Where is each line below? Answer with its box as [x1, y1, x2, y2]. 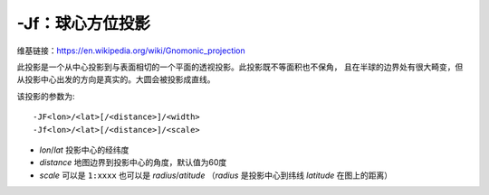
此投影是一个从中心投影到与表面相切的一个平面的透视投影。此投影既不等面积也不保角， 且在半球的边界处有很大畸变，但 [16, 61, 464, 72]
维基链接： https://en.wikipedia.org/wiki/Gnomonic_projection [16, 45, 246, 56]
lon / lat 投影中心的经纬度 [39, 144, 129, 155]
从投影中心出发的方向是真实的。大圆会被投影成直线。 [16, 74, 216, 85]
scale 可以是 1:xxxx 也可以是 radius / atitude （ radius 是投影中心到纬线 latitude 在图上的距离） [39, 170, 393, 181]
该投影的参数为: [16, 90, 76, 101]
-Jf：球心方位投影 [16, 14, 151, 33]
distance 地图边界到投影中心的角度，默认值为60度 [39, 157, 227, 168]
